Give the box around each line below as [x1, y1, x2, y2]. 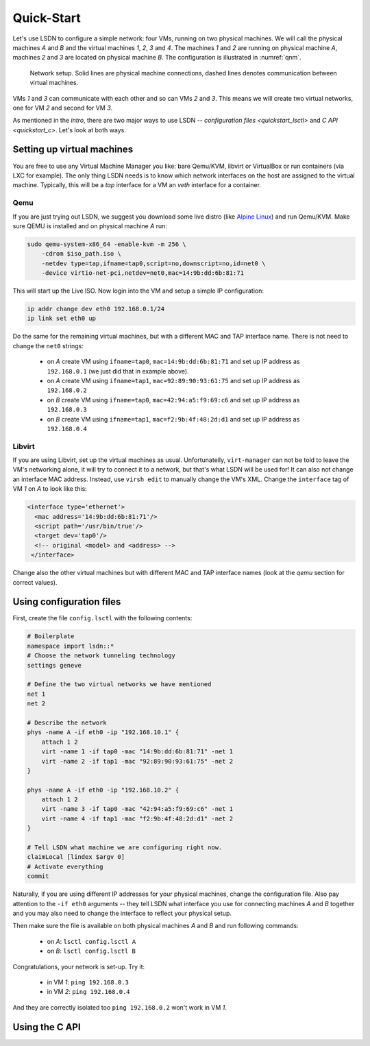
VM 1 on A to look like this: [12, 485, 87, 493]
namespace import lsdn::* [27, 642, 114, 650]
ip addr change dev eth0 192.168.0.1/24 [27, 305, 164, 313]
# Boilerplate [27, 633, 75, 640]
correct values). [12, 578, 58, 586]
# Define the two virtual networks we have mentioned [27, 681, 212, 688]
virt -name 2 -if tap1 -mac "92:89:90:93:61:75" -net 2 [41, 757, 234, 765]
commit [27, 873, 49, 880]
